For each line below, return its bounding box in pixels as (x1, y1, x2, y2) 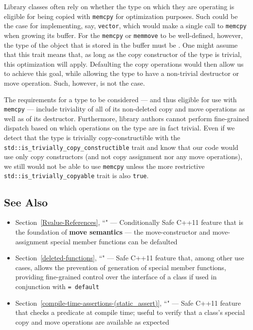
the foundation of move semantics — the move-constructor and (15, 226, 210, 237)
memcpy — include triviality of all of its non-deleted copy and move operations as (4, 104, 245, 114)
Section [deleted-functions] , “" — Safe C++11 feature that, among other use (15, 253, 244, 263)
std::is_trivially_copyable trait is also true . (4, 170, 149, 181)
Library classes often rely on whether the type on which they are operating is (4, 1, 235, 11)
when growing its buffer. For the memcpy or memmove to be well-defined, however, (4, 30, 243, 40)
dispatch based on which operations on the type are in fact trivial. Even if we (4, 123, 235, 133)
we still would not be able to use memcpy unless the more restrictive (4, 161, 205, 171)
